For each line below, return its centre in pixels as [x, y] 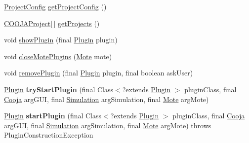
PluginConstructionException [49, 135]
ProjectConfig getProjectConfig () [55, 6]
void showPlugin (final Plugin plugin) [61, 40]
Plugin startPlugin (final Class [53, 116]
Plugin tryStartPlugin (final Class [59, 89]
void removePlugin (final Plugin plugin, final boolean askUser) [99, 73]
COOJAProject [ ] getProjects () [52, 23]
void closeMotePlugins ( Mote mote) [58, 56]
